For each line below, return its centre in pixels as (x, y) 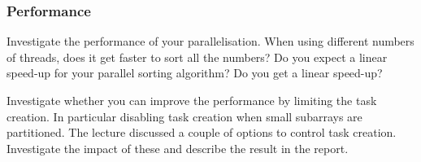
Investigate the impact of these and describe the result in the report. (178, 148)
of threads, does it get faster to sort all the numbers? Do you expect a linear (197, 57)
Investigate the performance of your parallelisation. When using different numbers (210, 41)
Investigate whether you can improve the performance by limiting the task (192, 100)
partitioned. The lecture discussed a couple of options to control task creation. (202, 132)
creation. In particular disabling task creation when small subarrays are (184, 116)
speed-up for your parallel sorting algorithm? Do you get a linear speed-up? (195, 73)
